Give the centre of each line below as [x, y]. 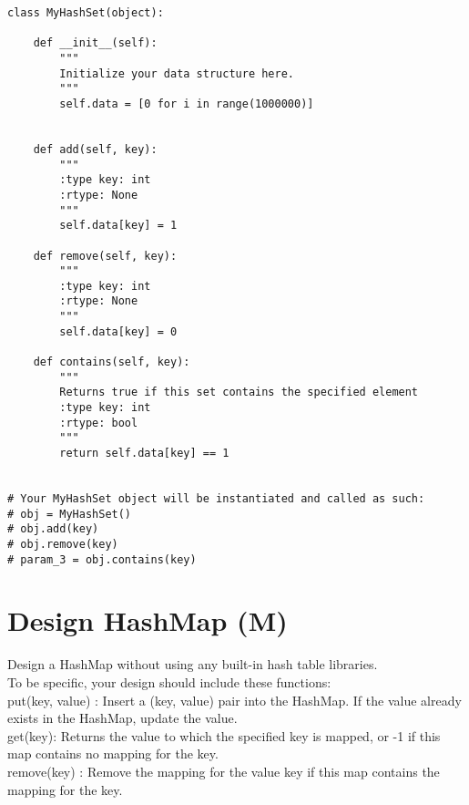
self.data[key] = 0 [118, 331]
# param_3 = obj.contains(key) [102, 559]
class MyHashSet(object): [86, 13]
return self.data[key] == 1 [144, 454]
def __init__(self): [95, 43]
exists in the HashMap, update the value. [122, 718]
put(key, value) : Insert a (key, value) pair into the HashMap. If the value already [234, 700]
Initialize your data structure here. [177, 73]
